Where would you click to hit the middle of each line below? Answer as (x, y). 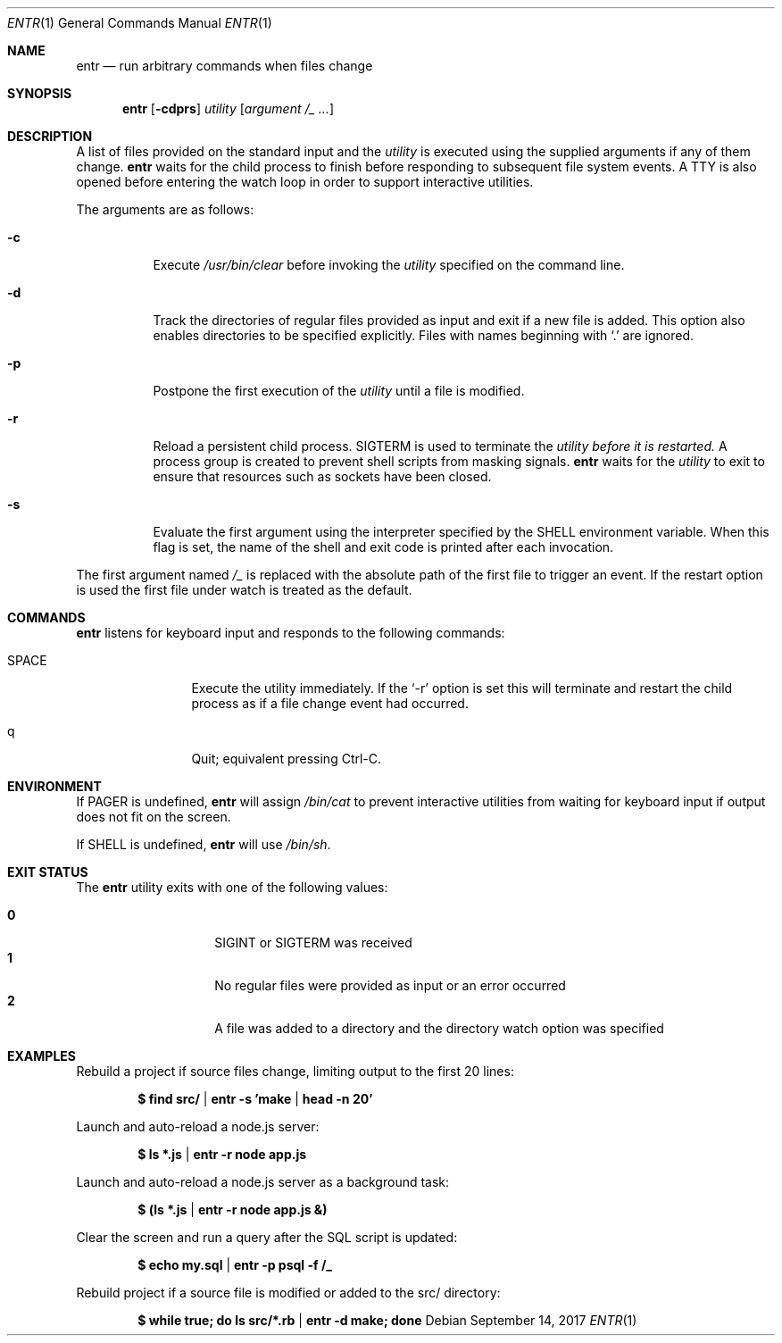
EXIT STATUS (48, 872)
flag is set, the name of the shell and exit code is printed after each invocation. (383, 547)
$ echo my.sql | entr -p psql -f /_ (235, 1265)
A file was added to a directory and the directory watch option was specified (439, 1028)
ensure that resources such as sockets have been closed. (322, 476)
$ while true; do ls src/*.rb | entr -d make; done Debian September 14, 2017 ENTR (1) (387, 1320)
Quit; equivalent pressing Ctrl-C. (287, 759)
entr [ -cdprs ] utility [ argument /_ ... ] (229, 108)
